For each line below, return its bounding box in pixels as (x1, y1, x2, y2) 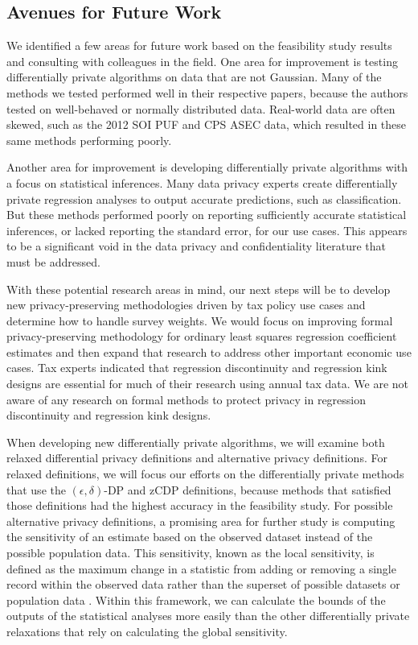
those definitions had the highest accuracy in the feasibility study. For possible (6, 497, 393, 514)
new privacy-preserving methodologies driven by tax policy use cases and (6, 296, 366, 313)
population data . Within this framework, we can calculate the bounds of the (6, 591, 386, 608)
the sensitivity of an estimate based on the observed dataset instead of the (6, 528, 373, 545)
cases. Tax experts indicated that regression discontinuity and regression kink (6, 359, 387, 376)
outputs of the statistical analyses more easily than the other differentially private (6, 607, 410, 624)
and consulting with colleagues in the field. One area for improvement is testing (6, 52, 398, 69)
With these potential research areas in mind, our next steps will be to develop (6, 280, 391, 297)
